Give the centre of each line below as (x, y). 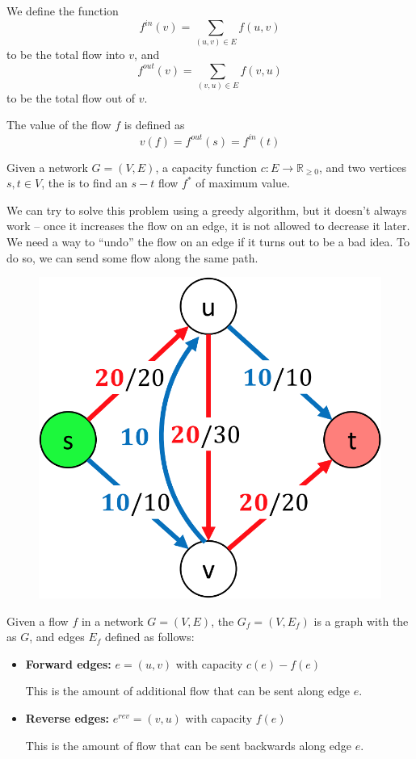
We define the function (63, 10)
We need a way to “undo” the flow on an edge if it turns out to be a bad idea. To (208, 241)
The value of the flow (59, 125)
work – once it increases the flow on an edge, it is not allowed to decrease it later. (208, 226)
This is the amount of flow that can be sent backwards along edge (188, 745)
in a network (112, 621)
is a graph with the (361, 621)
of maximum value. (243, 183)
